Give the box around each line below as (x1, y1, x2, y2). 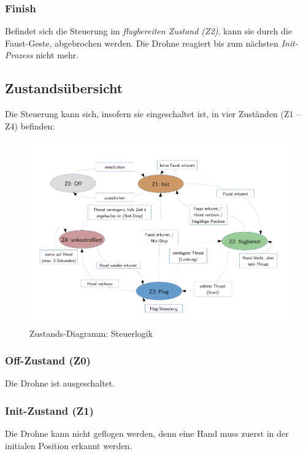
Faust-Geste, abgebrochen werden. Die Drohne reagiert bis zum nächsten (5, 36, 279, 49)
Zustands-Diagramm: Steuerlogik (29, 326, 153, 339)
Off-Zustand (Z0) (5, 353, 91, 368)
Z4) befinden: (5, 119, 55, 132)
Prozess (5, 48, 33, 61)
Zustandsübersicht (5, 79, 123, 98)
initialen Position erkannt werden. (5, 439, 132, 452)
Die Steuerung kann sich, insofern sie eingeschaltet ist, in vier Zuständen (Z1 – (5, 107, 301, 120)
